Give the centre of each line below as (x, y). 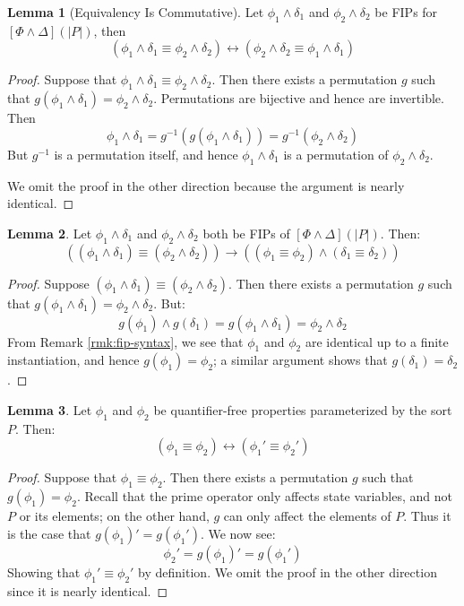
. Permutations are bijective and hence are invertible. (299, 98)
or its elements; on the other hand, (114, 516)
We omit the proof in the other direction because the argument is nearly (206, 185)
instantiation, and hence (73, 360)
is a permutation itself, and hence (146, 154)
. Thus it (427, 516)
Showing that (44, 571)
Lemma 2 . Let (50, 233)
